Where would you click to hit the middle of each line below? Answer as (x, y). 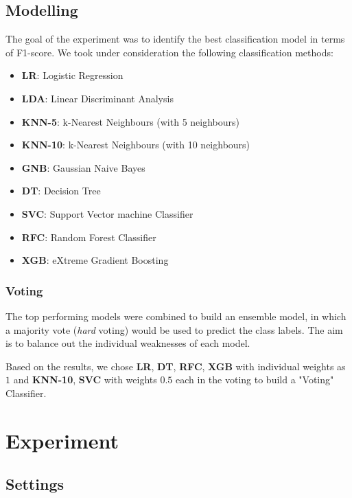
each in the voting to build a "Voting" (255, 380)
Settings (35, 484)
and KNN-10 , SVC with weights (85, 380)
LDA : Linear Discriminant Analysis (97, 98)
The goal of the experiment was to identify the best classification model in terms (175, 39)
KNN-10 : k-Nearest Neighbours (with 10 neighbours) (136, 145)
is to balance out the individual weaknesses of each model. (128, 343)
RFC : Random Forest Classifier (89, 237)
